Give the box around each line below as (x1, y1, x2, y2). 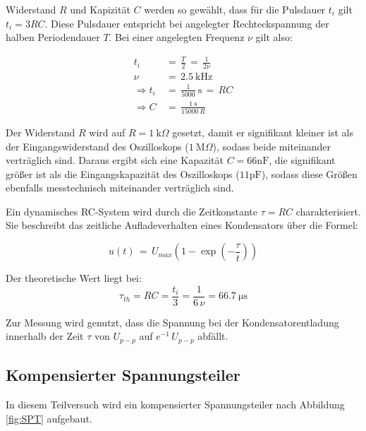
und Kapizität (70, 2, 130, 16)
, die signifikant (269, 153, 336, 167)
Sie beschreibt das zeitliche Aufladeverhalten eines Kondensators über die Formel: (6, 218, 358, 232)
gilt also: (255, 30, 293, 45)
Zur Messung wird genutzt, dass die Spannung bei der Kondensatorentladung (6, 314, 339, 329)
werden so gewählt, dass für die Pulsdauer (144, 2, 326, 16)
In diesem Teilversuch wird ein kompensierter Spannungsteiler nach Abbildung (6, 396, 345, 411)
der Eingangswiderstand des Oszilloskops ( (6, 138, 189, 153)
